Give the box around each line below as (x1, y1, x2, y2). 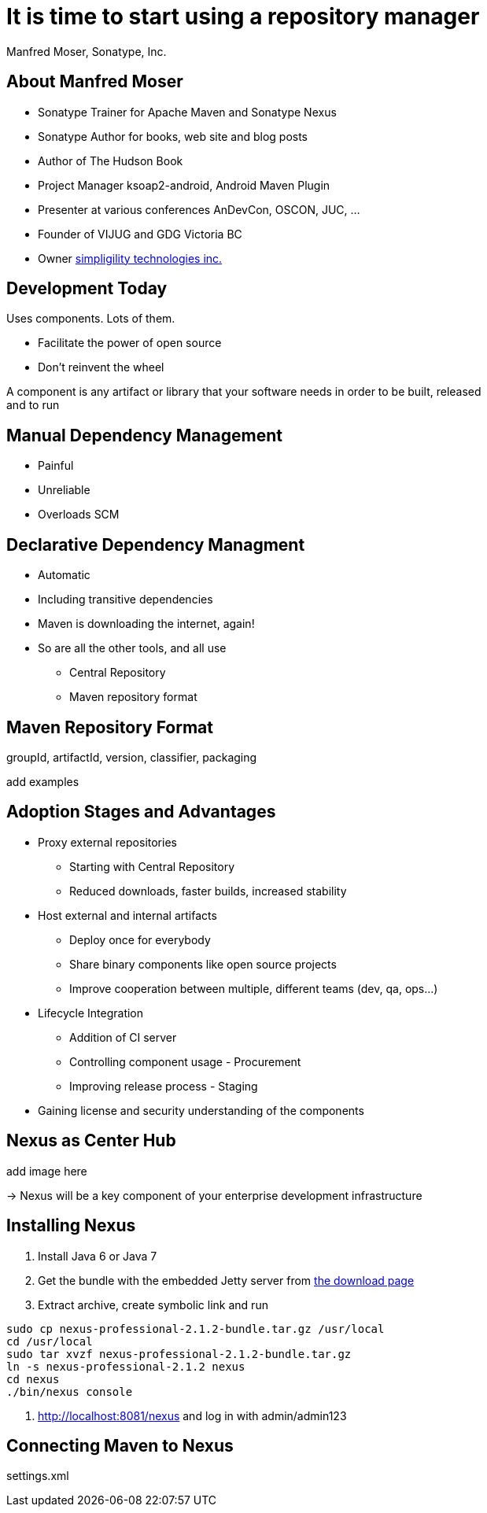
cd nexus (6, 1372, 60, 1386)
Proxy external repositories (38, 835, 177, 849)
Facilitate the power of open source (38, 336, 222, 350)
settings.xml (6, 1469, 69, 1483)
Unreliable (38, 483, 90, 497)
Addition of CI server (69, 1030, 177, 1044)
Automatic (38, 568, 90, 582)
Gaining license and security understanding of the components (38, 1103, 364, 1117)
